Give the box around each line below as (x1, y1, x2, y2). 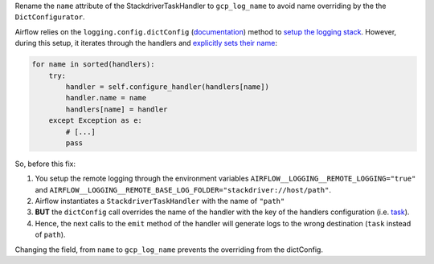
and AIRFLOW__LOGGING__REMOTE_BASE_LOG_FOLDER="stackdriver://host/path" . (35, 185, 331, 194)
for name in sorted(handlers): (31, 60, 156, 69)
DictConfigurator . (14, 12, 85, 22)
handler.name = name (65, 93, 147, 103)
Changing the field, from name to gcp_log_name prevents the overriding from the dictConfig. (14, 245, 323, 254)
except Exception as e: (48, 116, 142, 125)
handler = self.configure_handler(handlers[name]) (65, 82, 269, 91)
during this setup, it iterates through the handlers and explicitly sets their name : (14, 39, 277, 48)
